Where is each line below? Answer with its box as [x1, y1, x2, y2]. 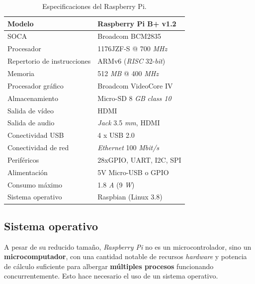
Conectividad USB [7, 130, 64, 140]
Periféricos [7, 154, 39, 165]
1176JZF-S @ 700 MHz [97, 43, 168, 54]
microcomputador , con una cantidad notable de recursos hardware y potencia [4, 251, 247, 262]
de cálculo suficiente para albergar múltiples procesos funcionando [4, 261, 214, 271]
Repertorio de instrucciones [7, 56, 91, 66]
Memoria [7, 68, 35, 78]
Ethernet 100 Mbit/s [97, 142, 160, 153]
